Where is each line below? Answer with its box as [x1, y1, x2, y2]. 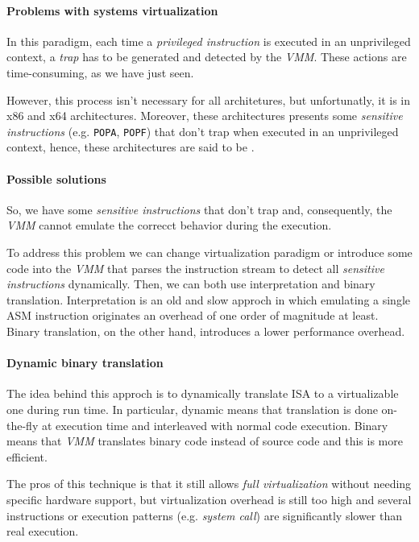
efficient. [6, 448, 48, 465]
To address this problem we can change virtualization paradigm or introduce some [6, 244, 413, 260]
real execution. [6, 523, 79, 540]
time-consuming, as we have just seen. [6, 64, 194, 81]
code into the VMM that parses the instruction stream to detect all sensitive [6, 259, 384, 276]
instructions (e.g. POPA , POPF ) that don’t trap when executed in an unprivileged [6, 122, 399, 139]
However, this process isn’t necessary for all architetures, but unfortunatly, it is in [6, 91, 411, 108]
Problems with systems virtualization [6, 2, 218, 19]
